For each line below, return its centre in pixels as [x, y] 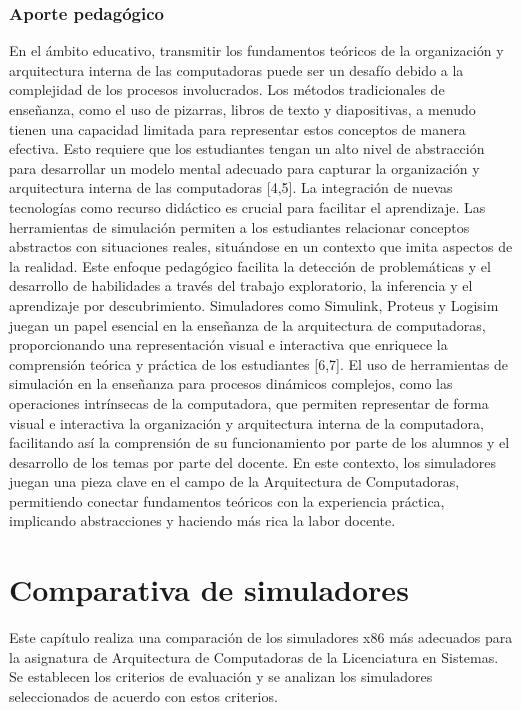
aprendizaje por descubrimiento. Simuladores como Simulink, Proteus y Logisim [254, 304]
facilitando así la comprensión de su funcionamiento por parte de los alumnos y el [259, 442]
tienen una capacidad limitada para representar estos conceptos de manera [237, 128]
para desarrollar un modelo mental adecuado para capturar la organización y [244, 167]
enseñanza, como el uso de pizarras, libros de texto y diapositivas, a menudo [242, 109]
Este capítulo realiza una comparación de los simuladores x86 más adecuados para [261, 637]
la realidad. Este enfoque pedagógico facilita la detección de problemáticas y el [250, 265]
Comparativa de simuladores [209, 589]
